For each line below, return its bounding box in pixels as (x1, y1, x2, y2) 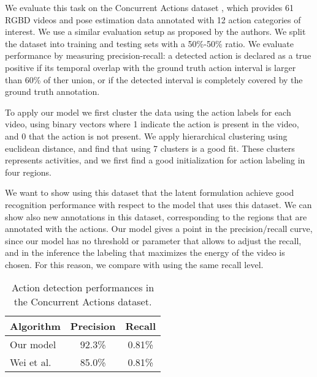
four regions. (5, 165, 52, 178)
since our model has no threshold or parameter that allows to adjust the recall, (5, 234, 302, 247)
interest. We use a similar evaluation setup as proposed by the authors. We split (5, 25, 306, 38)
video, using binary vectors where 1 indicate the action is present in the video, (5, 118, 299, 130)
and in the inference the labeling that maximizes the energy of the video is (5, 246, 285, 259)
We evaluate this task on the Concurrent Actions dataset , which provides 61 (5, 1, 294, 13)
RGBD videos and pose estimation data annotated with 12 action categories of (5, 13, 301, 26)
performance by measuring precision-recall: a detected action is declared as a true (5, 49, 311, 62)
